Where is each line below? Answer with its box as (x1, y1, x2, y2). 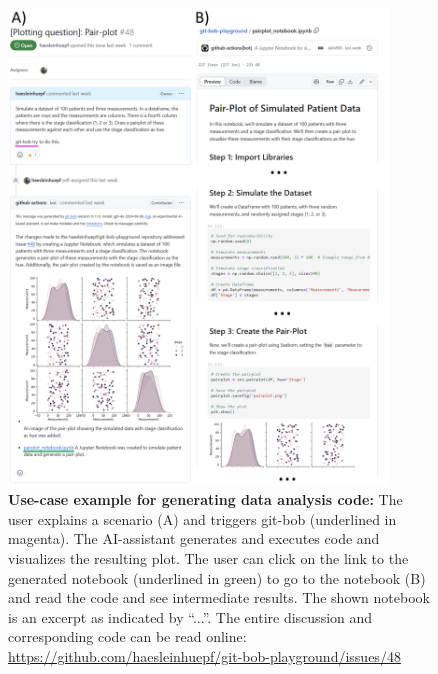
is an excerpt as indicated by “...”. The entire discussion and (8, 606, 373, 627)
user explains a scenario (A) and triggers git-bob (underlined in (8, 508, 397, 529)
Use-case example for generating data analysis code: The (8, 489, 403, 510)
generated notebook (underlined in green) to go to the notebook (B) (8, 567, 426, 588)
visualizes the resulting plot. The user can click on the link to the (8, 548, 409, 569)
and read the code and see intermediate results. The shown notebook (8, 587, 430, 608)
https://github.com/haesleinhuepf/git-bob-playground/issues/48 (8, 646, 401, 667)
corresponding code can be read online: (8, 626, 247, 647)
